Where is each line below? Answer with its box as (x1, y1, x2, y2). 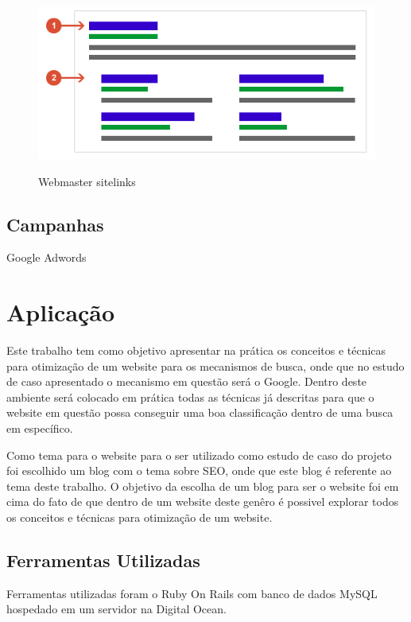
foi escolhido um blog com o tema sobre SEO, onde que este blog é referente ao (6, 462, 392, 479)
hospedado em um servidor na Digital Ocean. (6, 601, 227, 617)
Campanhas (6, 212, 104, 236)
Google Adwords (6, 249, 87, 266)
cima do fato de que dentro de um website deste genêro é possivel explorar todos (6, 493, 399, 510)
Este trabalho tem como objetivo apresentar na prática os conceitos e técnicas (6, 342, 386, 359)
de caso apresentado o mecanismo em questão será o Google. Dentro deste (6, 373, 367, 390)
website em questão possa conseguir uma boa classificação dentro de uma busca (6, 404, 394, 421)
